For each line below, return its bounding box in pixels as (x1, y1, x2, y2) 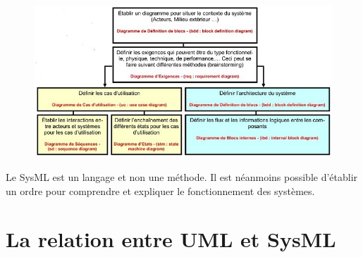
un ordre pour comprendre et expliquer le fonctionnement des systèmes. (6, 183, 315, 198)
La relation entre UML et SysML (6, 225, 336, 253)
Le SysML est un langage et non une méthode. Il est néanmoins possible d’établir (6, 169, 358, 184)
